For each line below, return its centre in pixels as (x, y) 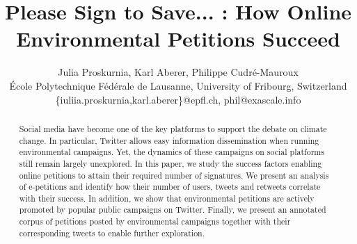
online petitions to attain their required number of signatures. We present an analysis (174, 175)
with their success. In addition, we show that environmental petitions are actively (167, 198)
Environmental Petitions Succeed (178, 39)
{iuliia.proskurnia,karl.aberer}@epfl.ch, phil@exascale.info (178, 99)
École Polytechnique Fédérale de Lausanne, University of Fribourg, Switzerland (178, 85)
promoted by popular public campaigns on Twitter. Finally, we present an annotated (173, 210)
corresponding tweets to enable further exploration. (112, 233)
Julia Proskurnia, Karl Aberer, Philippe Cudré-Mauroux (178, 72)
